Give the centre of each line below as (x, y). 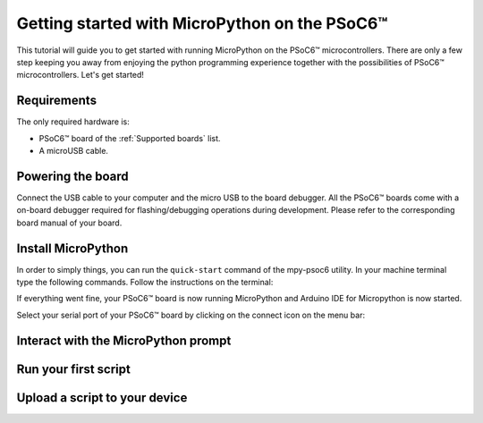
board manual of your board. (69, 223)
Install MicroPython (72, 248)
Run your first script (74, 369)
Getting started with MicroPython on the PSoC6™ (202, 23)
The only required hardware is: (73, 122)
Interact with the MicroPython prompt (124, 340)
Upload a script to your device (102, 398)
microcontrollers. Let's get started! (80, 75)
